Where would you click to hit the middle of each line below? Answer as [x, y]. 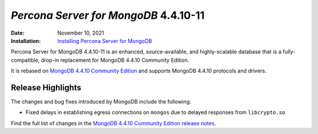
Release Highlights [46, 87]
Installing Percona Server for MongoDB [105, 41]
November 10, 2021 [81, 33]
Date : [18, 33]
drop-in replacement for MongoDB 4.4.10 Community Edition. [115, 60]
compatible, [25, 60]
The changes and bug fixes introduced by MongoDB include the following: [101, 102]
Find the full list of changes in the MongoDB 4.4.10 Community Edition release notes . [113, 123]
